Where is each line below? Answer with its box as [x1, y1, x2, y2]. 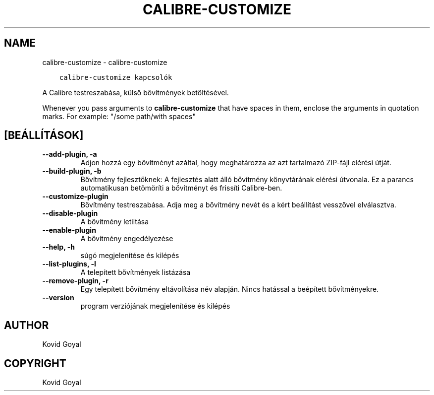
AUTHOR [4, 319, 49, 331]
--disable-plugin [42, 209, 98, 218]
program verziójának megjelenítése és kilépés [80, 302, 230, 311]
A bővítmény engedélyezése [80, 234, 173, 243]
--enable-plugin [42, 226, 96, 235]
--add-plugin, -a [42, 150, 97, 159]
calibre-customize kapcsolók [59, 73, 172, 81]
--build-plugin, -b [42, 167, 102, 176]
